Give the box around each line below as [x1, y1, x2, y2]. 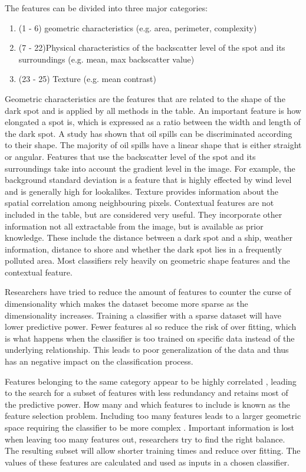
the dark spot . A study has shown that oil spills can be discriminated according [5, 127, 292, 139]
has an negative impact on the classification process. [5, 355, 193, 368]
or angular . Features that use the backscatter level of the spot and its [5, 150, 256, 162]
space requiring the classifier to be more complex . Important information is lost [5, 421, 294, 433]
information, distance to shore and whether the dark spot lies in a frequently [5, 242, 282, 255]
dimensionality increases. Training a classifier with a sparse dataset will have [5, 309, 281, 321]
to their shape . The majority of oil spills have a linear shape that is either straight [5, 139, 302, 151]
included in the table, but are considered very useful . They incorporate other [5, 208, 282, 220]
